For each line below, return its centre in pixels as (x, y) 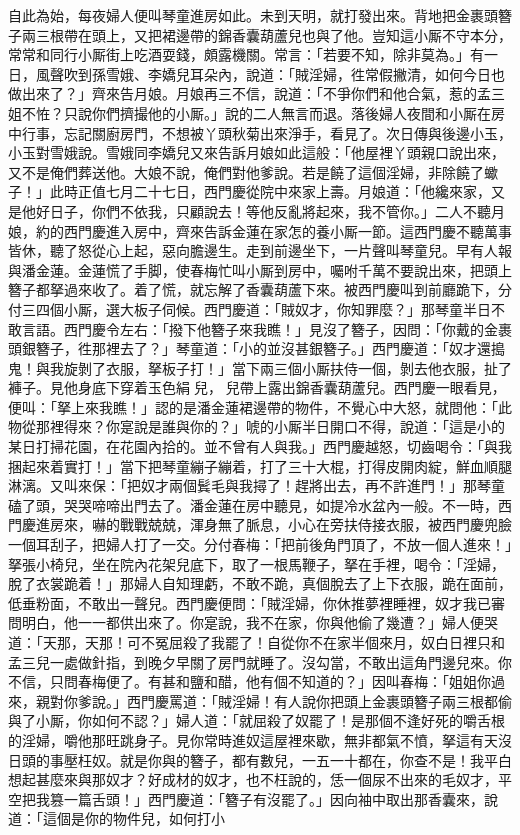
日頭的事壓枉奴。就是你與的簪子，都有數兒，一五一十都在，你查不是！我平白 (260, 759)
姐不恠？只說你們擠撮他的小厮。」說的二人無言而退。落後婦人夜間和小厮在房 (256, 112)
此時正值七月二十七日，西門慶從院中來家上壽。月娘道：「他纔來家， (270, 191)
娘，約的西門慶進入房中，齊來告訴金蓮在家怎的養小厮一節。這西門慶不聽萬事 (260, 230)
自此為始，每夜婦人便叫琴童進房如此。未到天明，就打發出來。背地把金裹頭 (253, 15)
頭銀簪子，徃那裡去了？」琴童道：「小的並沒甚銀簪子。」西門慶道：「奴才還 (249, 348)
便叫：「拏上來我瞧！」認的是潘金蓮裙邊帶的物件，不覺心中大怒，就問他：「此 (260, 406)
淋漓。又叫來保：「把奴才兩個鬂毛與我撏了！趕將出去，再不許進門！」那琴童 (256, 485)
